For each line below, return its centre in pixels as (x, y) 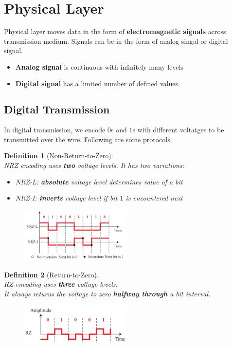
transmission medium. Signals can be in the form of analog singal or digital (116, 41)
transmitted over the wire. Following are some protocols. (88, 139)
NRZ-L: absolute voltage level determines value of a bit (99, 181)
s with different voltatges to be (178, 130)
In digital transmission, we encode (55, 130)
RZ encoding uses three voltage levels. (61, 284)
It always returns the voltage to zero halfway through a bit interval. (107, 294)
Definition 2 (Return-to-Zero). (51, 274)
